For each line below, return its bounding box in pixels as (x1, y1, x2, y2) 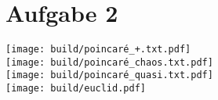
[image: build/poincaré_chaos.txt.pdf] (5, 56, 213, 68)
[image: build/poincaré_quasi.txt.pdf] (5, 70, 213, 81)
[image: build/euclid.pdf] (5, 83, 146, 95)
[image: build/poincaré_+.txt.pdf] (5, 44, 191, 55)
